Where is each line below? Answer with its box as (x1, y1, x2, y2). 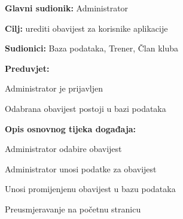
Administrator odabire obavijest (5, 142, 122, 155)
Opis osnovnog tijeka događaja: (5, 122, 136, 135)
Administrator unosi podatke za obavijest (5, 162, 157, 175)
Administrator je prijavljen (5, 82, 103, 95)
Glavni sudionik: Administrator (5, 2, 129, 14)
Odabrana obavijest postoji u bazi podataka (5, 102, 166, 114)
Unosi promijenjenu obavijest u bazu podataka (5, 182, 176, 195)
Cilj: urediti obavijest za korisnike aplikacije (5, 22, 168, 34)
